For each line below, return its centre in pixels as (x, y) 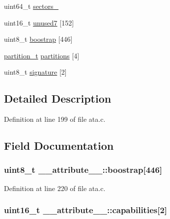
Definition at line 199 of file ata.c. (55, 119)
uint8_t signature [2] (35, 72)
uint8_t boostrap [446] (38, 39)
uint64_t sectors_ (31, 6)
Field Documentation (59, 146)
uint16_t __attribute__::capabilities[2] (86, 210)
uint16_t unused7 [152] (39, 22)
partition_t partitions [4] (42, 55)
